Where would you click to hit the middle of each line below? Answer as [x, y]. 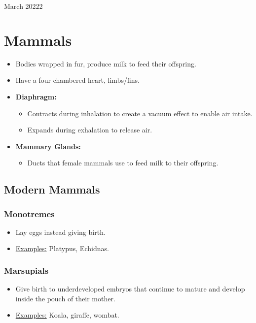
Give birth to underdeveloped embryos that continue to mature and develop [130, 289]
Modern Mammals [52, 189]
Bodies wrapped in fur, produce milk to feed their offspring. [106, 63]
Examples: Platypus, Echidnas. [62, 248]
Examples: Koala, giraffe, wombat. [67, 315]
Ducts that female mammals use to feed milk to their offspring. [123, 163]
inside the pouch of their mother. [65, 298]
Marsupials [26, 270]
